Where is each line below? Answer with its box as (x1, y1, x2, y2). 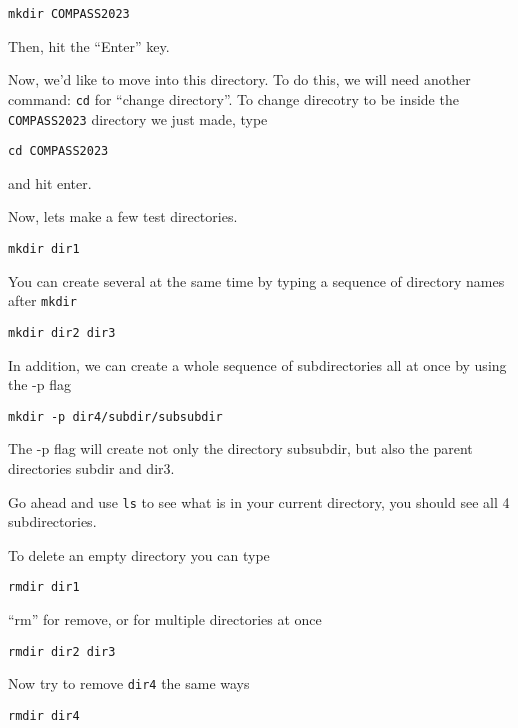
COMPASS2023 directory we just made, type (8, 108, 268, 129)
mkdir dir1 (8, 242, 80, 256)
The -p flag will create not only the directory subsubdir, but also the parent (8, 438, 473, 459)
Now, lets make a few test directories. (8, 206, 238, 227)
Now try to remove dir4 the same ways (8, 673, 250, 694)
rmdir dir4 (8, 709, 80, 723)
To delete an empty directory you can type (8, 544, 270, 565)
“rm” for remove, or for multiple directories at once (8, 609, 322, 630)
